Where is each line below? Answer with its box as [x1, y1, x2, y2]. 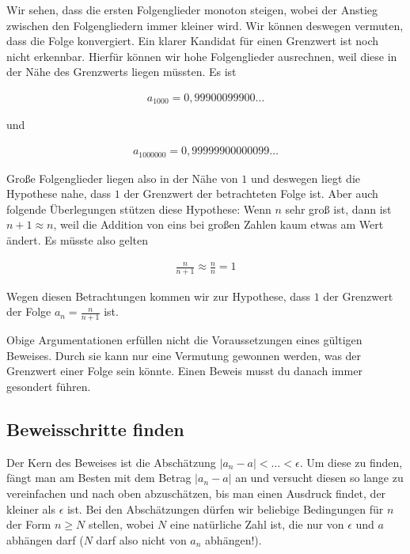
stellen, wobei [88, 516, 154, 533]
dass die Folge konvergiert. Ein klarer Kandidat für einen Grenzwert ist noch [6, 32, 379, 49]
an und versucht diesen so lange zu [235, 469, 404, 486]
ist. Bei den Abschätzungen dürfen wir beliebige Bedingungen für [66, 500, 384, 517]
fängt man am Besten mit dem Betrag [6, 469, 192, 486]
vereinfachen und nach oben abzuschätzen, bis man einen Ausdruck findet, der [6, 485, 386, 502]
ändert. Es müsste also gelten [6, 231, 149, 248]
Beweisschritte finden [6, 417, 184, 442]
